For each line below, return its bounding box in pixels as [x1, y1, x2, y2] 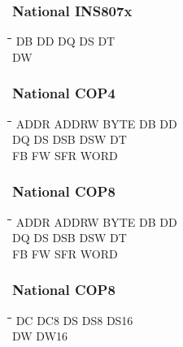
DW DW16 [12, 327, 68, 345]
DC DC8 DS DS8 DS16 [15, 311, 133, 328]
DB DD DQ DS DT [15, 33, 115, 50]
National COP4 [12, 83, 115, 103]
